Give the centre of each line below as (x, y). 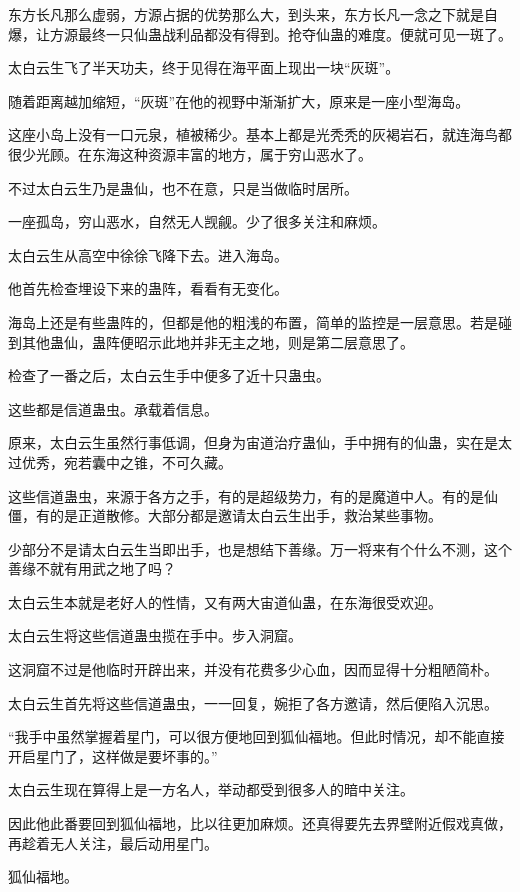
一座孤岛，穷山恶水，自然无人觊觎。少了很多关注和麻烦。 (197, 221)
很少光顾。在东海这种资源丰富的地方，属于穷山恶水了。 (190, 153)
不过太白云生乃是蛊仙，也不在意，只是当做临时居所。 (183, 187)
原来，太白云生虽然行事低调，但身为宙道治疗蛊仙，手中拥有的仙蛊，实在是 (253, 442)
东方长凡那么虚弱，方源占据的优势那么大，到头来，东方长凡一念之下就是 (246, 14)
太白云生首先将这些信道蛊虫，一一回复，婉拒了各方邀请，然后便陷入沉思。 (253, 702)
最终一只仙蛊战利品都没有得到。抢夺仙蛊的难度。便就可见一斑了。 (294, 33)
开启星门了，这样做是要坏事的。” (113, 755)
